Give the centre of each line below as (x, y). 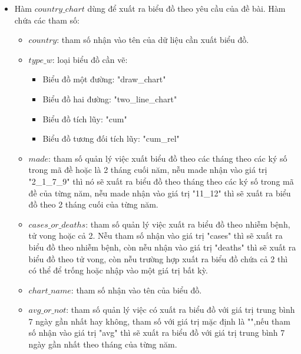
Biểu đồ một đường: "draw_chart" (104, 79)
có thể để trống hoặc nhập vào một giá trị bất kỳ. (118, 270)
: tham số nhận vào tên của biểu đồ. (136, 290)
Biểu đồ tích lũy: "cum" (85, 118)
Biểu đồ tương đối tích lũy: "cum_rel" (111, 138)
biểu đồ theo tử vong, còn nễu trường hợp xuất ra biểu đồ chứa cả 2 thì (158, 258)
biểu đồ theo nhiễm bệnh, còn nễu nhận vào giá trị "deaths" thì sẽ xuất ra (162, 247)
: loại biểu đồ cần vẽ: (90, 59)
